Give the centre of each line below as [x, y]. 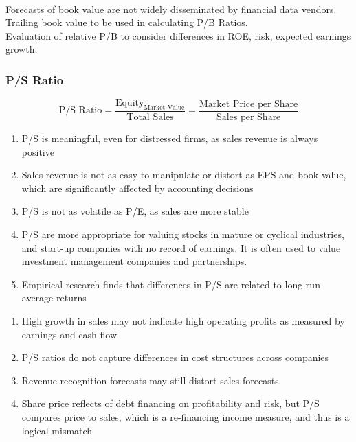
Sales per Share [248, 118]
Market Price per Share [248, 104]
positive [38, 151]
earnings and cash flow [69, 334]
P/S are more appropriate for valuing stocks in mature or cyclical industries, [183, 234]
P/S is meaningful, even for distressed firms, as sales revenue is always [170, 138]
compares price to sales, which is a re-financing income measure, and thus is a [186, 416]
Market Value [164, 107]
